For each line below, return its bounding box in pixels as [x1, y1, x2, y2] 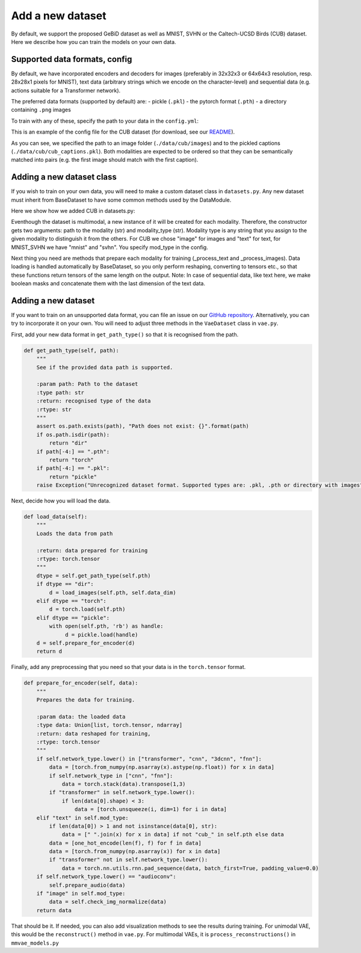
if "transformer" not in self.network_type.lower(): [49, 856, 208, 863]
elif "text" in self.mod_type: [36, 814, 129, 821]
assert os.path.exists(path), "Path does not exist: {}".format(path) [36, 423, 250, 430]
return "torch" [49, 456, 94, 463]
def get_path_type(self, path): [23, 347, 120, 354]
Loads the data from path [36, 530, 113, 537]
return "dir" [49, 440, 88, 446]
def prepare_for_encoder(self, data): [23, 680, 138, 686]
